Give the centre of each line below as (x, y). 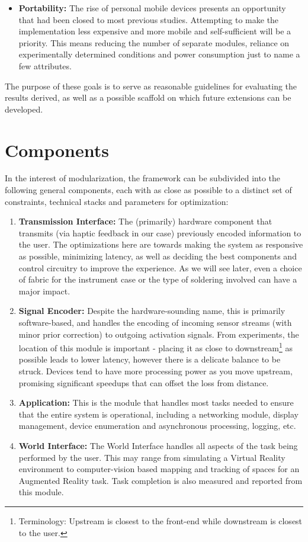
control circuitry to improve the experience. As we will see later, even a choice (160, 267)
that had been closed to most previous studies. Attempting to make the (149, 19)
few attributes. (45, 65)
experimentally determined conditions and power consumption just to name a (159, 54)
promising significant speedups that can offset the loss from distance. (144, 382)
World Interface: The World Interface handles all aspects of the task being (158, 445)
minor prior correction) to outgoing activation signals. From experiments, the (159, 334)
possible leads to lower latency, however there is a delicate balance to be (150, 359)
